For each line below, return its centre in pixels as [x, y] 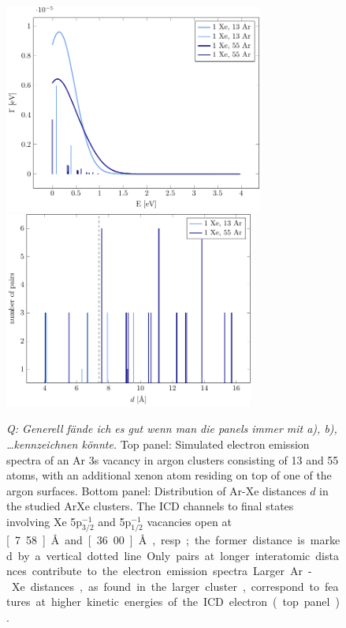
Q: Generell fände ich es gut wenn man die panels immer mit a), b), [172, 429]
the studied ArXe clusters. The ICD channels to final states [150, 506]
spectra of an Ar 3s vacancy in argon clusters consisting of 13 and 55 [173, 459]
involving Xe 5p [45, 521]
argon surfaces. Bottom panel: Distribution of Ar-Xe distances [156, 490]
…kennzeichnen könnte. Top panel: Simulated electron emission [158, 444]
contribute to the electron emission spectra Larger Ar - [172, 571]
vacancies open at [189, 521]
